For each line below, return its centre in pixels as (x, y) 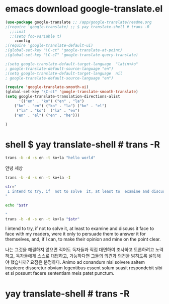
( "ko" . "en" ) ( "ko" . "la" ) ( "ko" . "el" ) (61, 106)
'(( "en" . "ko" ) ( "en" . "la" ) (51, 101)
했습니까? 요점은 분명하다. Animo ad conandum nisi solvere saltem (77, 262)
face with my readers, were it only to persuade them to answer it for (75, 234)
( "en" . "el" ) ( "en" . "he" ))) (47, 115)
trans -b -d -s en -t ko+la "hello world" (50, 158)
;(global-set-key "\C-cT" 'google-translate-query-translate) (72, 55)
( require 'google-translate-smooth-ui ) (47, 87)
